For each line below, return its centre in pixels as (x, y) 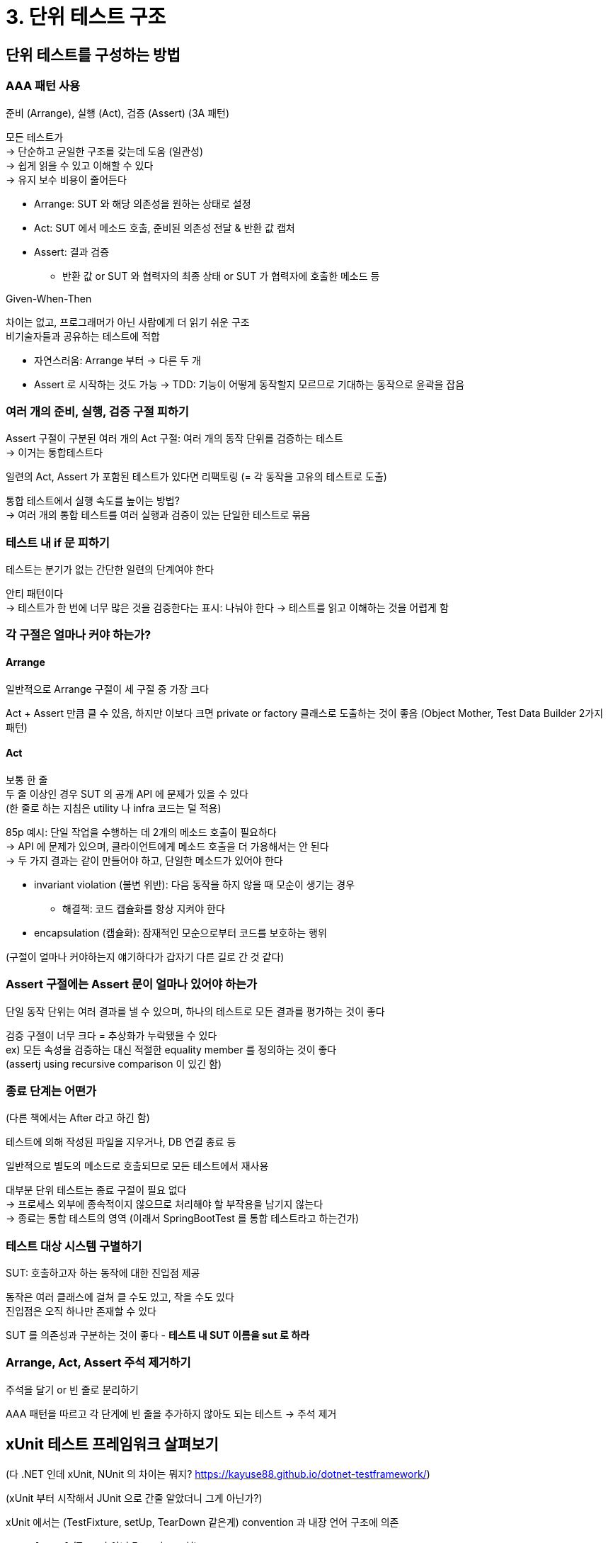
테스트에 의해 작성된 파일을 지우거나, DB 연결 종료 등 (121, 1142)
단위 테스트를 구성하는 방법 (93, 55)
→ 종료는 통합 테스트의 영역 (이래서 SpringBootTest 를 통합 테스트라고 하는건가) (183, 1219)
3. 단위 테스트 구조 (86, 17)
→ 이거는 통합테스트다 (55, 453)
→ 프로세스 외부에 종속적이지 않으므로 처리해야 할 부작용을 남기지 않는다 (165, 1204)
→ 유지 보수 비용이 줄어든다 (66, 179)
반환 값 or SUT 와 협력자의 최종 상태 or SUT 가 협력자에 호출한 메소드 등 (221, 276)
